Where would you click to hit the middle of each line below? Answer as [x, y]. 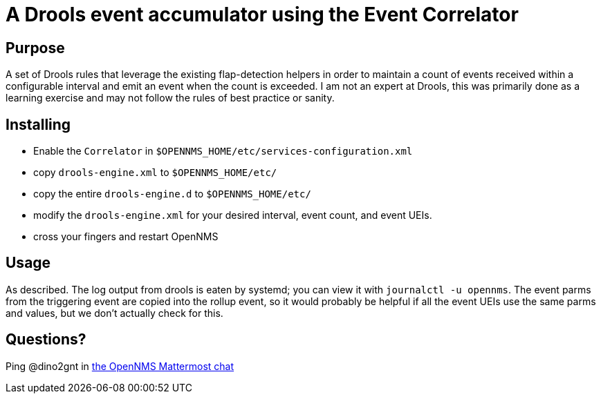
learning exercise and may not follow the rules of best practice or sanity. [170, 98]
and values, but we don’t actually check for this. [114, 313]
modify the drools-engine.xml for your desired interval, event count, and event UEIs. [233, 215]
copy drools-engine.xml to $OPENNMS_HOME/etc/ [155, 173]
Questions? [46, 340]
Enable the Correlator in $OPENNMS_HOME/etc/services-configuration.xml [223, 151]
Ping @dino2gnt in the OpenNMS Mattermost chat [120, 366]
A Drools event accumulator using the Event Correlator [262, 14]
